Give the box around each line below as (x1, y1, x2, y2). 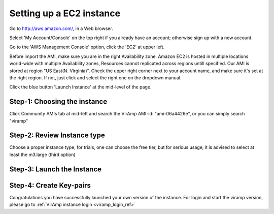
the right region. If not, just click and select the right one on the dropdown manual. (9, 74, 182, 81)
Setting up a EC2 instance (9, 8, 121, 19)
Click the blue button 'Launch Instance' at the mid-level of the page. (9, 84, 152, 90)
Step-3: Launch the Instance (9, 165, 101, 173)
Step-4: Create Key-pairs (9, 181, 91, 190)
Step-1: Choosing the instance (9, 97, 108, 106)
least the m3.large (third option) (9, 151, 76, 158)
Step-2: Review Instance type (9, 131, 105, 140)
